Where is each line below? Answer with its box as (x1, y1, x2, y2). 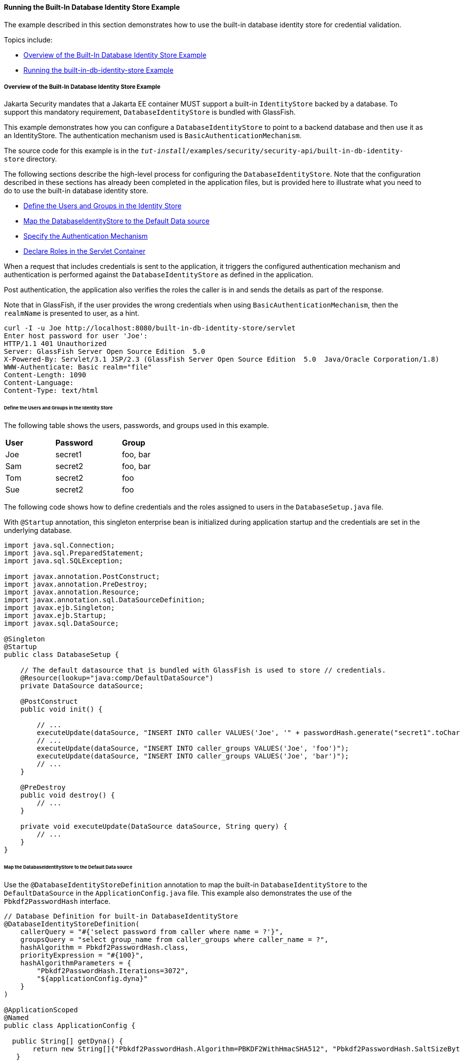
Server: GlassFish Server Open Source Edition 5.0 (4, 348, 206, 356)
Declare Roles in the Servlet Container (23, 247, 146, 256)
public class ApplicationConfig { (4, 1021, 135, 1029)
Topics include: (4, 35, 53, 44)
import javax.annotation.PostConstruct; (4, 573, 160, 581)
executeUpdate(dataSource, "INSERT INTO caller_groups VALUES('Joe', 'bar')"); (37, 752, 349, 760)
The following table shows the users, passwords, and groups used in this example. (4, 421, 269, 430)
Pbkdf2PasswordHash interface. (4, 897, 111, 905)
